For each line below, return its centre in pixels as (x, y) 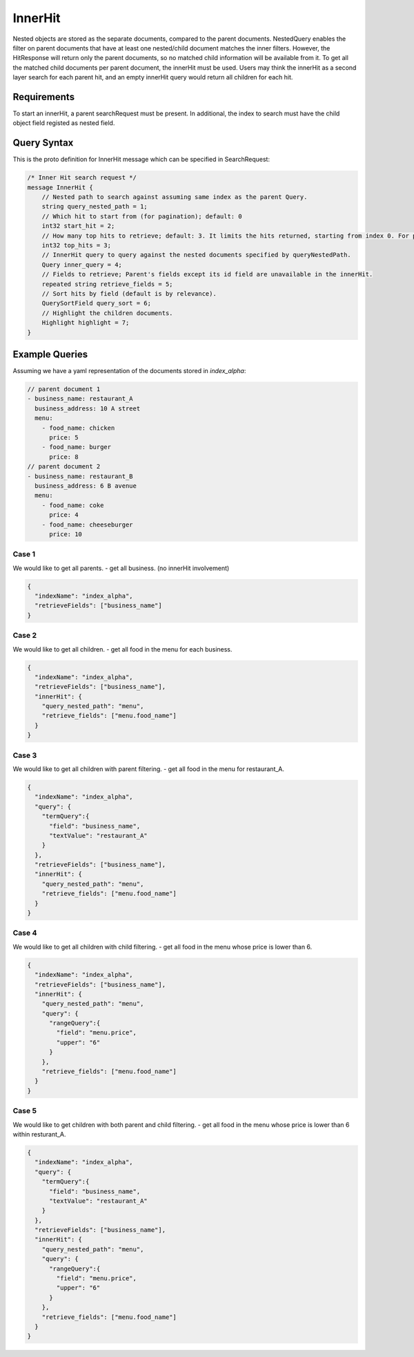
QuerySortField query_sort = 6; (97, 303)
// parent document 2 (64, 467)
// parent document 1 (64, 389)
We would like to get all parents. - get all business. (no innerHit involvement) (121, 568)
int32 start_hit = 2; (78, 226)
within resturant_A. (39, 1134)
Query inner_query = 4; (82, 265)
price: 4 (64, 515)
